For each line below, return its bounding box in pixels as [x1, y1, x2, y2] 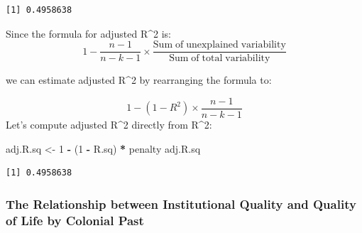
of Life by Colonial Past [6, 211, 144, 229]
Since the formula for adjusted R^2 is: [6, 26, 172, 40]
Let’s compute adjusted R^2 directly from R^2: [6, 116, 212, 131]
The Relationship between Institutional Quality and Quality [6, 195, 356, 212]
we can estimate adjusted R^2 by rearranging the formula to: [6, 72, 272, 87]
